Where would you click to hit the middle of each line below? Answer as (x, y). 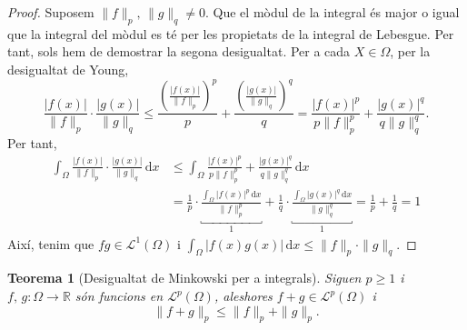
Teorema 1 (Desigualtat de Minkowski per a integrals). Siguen (184, 278)
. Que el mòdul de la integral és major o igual (333, 12)
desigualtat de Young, (68, 69)
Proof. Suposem (51, 12)
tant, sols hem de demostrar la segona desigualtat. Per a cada (179, 51)
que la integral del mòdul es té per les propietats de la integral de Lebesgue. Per (231, 33)
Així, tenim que (51, 243)
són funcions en (119, 296)
